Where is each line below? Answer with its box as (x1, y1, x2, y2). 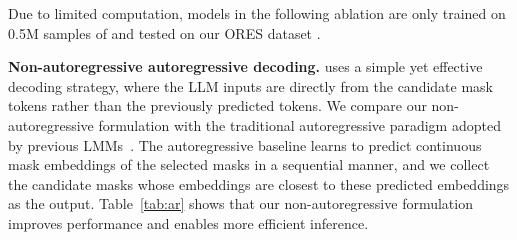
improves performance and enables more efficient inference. (8, 212, 369, 233)
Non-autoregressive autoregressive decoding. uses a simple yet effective (8, 56, 483, 77)
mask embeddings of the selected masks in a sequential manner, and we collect (8, 154, 490, 175)
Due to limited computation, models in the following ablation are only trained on (8, 3, 506, 23)
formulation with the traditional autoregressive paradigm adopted (98, 114, 501, 135)
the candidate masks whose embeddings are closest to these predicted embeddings (8, 173, 510, 194)
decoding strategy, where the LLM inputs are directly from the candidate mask (8, 75, 493, 96)
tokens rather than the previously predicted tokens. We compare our (8, 95, 427, 116)
